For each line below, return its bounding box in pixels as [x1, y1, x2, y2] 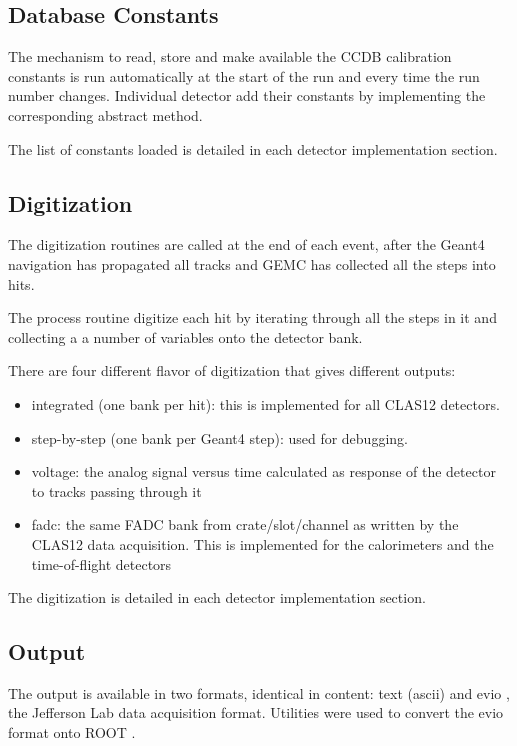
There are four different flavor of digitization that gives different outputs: [8, 360, 456, 381]
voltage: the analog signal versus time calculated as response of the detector [31, 461, 496, 482]
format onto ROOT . [8, 722, 136, 743]
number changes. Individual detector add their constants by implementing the [8, 85, 486, 106]
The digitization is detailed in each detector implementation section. [8, 587, 426, 608]
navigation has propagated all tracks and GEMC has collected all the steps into [8, 253, 496, 274]
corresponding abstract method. [8, 104, 203, 125]
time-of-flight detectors [31, 553, 172, 574]
